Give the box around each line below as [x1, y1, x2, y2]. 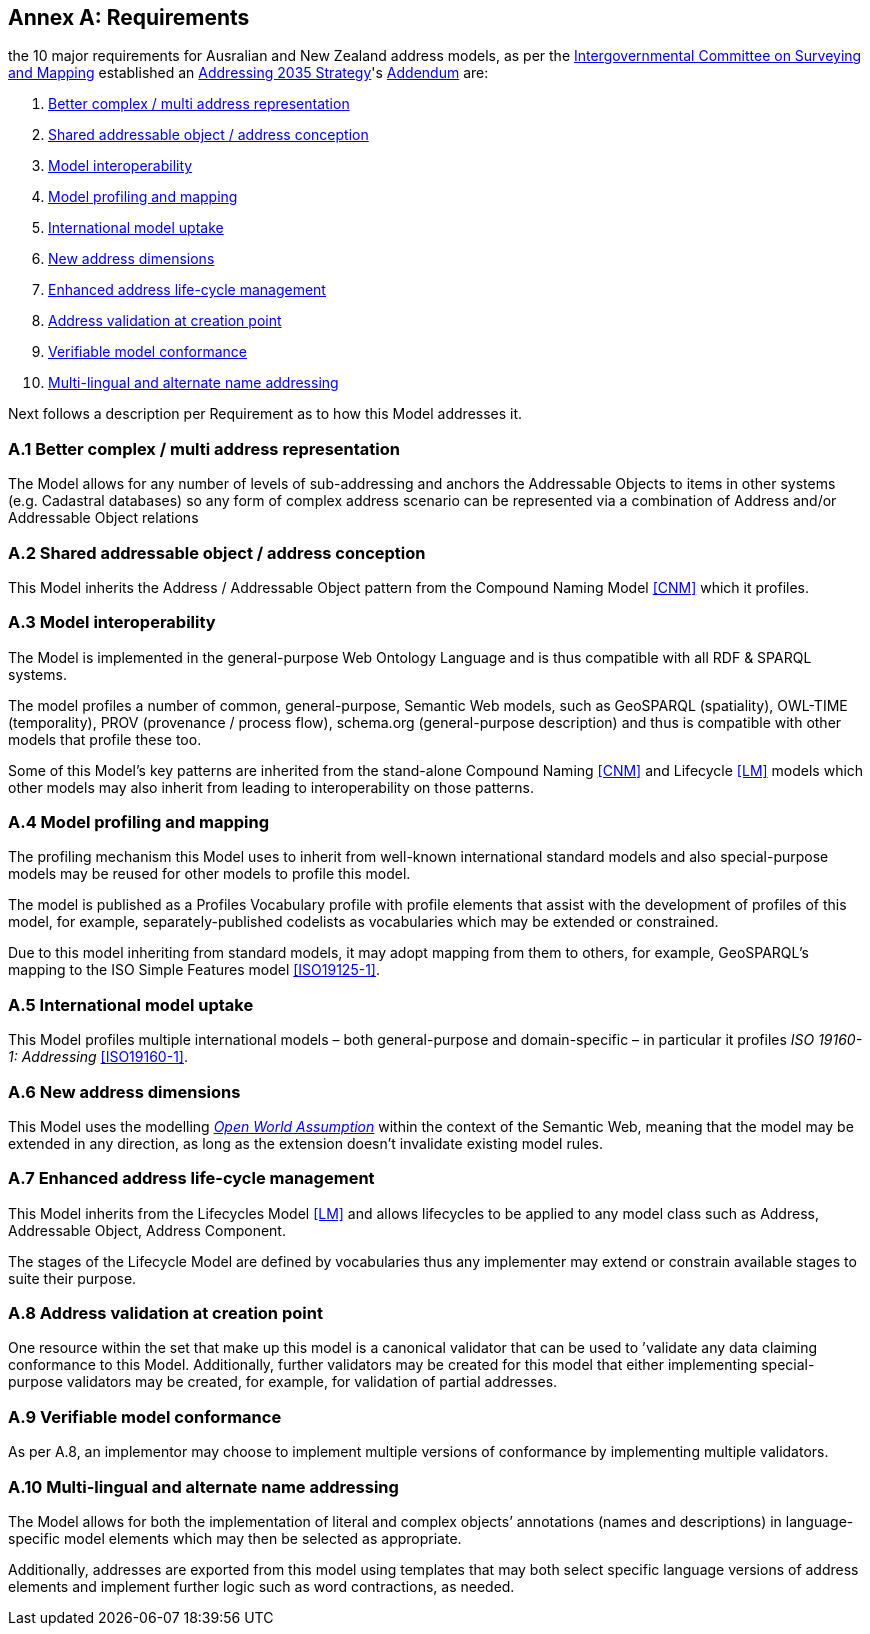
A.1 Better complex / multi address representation [8, 438, 401, 459]
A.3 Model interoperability [8, 612, 216, 633]
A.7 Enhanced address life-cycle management [8, 1168, 375, 1189]
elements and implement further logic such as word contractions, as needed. [8, 1577, 515, 1595]
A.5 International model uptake [8, 994, 254, 1015]
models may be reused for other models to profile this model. [8, 865, 411, 883]
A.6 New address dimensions [8, 1081, 241, 1102]
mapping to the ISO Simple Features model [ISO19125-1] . [8, 961, 381, 979]
